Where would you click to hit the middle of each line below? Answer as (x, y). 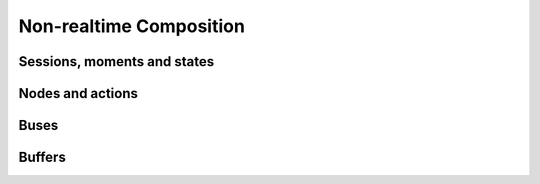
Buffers (42, 157)
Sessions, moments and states (116, 61)
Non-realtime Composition (131, 26)
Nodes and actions (78, 93)
